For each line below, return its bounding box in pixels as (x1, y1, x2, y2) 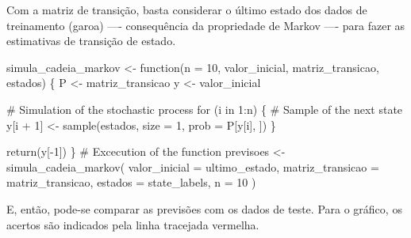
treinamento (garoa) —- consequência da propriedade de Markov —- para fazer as (6, 17, 405, 33)
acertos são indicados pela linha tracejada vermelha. (6, 216, 259, 232)
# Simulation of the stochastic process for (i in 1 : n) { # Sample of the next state (6, 100, 403, 117)
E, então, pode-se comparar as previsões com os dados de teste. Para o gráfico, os (6, 200, 402, 217)
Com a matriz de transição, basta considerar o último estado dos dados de (6, 2, 367, 17)
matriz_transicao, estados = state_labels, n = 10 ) (6, 174, 256, 191)
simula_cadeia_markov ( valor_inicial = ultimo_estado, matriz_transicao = (6, 158, 379, 175)
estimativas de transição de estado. (6, 32, 176, 49)
